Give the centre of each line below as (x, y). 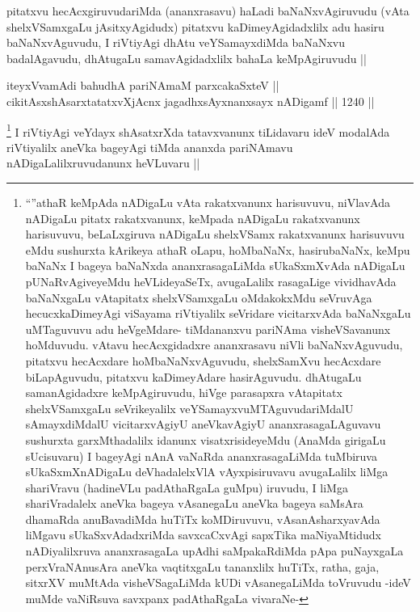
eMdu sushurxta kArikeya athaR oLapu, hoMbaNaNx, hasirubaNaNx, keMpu (218, 249)
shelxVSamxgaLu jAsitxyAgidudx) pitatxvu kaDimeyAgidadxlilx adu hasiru (195, 26)
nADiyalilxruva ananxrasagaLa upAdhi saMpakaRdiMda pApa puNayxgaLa (214, 551)
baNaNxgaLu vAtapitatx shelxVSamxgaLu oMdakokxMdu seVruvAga (199, 297)
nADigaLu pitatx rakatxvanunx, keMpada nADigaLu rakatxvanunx (193, 218)
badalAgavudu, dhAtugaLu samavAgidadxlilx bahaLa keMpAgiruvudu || (187, 58)
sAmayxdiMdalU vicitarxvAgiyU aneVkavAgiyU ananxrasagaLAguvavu (203, 424)
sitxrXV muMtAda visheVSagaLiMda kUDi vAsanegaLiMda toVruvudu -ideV (218, 582)
